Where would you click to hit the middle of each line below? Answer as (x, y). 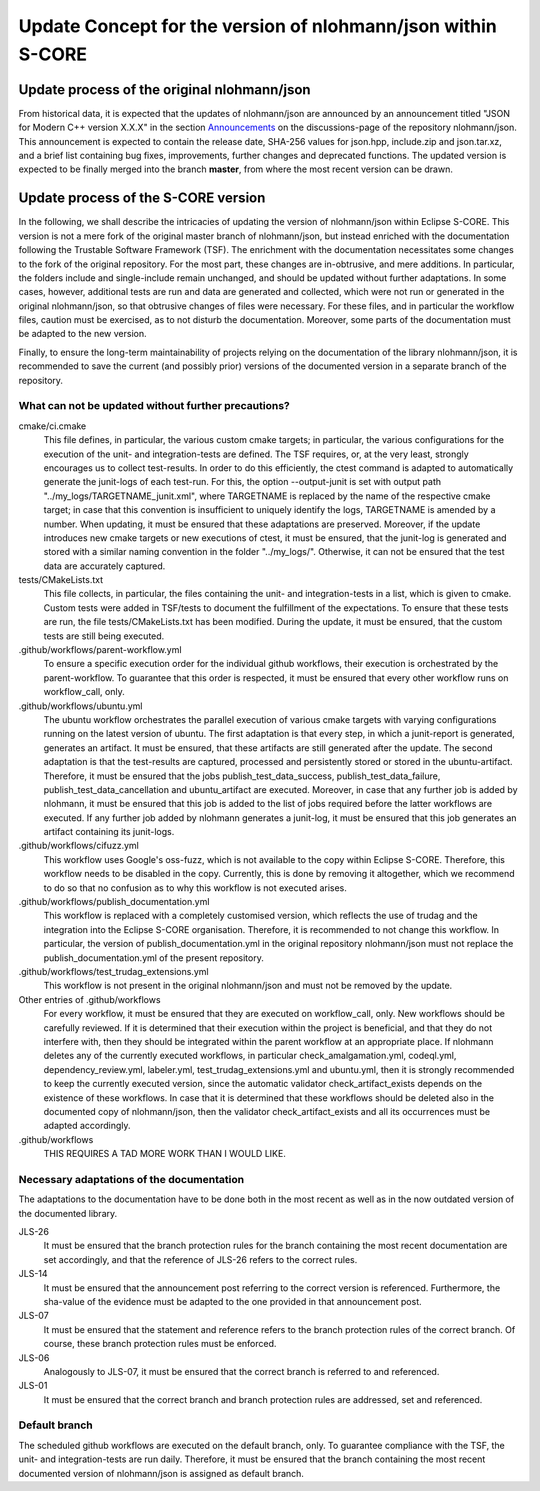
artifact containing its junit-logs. (109, 832)
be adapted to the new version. (82, 334)
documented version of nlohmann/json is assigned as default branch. (161, 1473)
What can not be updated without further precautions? (154, 406)
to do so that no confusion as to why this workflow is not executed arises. (195, 887)
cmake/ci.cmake (52, 426)
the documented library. (68, 1213)
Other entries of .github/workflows (89, 999)
